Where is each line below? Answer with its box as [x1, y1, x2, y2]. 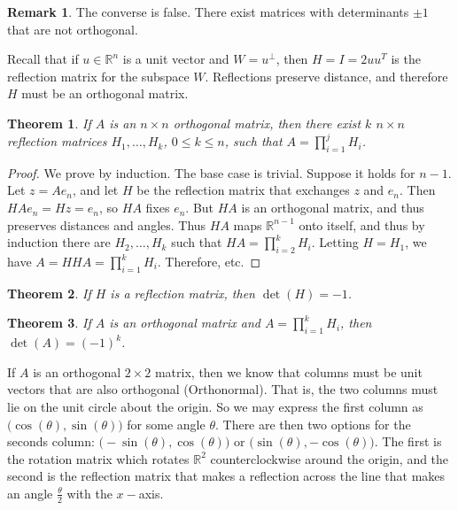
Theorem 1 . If [7, 113, 91, 132]
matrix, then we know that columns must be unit [154, 362, 423, 381]
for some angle [127, 414, 206, 433]
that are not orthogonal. [7, 19, 138, 38]
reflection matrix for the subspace [7, 66, 190, 85]
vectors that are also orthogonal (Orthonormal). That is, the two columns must [7, 380, 439, 398]
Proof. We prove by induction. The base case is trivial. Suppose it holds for [7, 163, 415, 182]
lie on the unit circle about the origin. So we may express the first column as [7, 398, 423, 415]
